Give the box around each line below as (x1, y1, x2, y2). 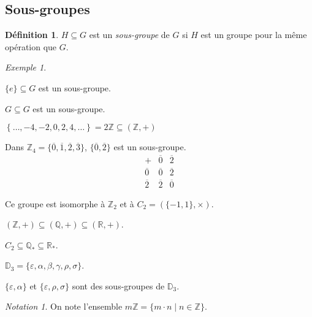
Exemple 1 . (5, 61, 47, 74)
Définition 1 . (5, 28, 59, 41)
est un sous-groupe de (89, 28, 170, 41)
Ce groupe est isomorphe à (5, 197, 105, 210)
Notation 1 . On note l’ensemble (5, 300, 123, 313)
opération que (5, 40, 57, 53)
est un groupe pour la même (200, 28, 307, 41)
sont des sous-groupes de (72, 279, 165, 292)
